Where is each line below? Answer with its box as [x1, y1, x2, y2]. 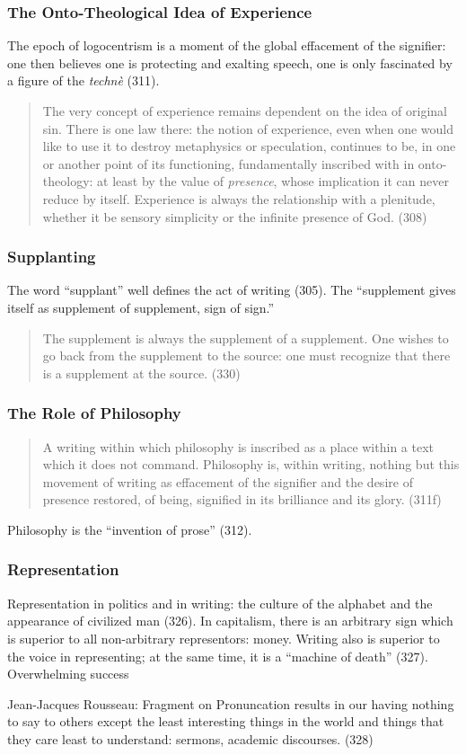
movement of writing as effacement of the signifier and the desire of [42, 472, 413, 491]
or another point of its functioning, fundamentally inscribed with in [42, 154, 415, 173]
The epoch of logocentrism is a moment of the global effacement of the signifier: [7, 36, 446, 55]
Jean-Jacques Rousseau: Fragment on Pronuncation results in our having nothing [7, 694, 454, 713]
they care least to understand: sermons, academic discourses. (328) [7, 729, 374, 748]
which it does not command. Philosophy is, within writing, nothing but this [42, 455, 460, 474]
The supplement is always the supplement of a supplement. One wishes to [42, 328, 449, 347]
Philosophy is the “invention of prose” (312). [7, 520, 252, 538]
